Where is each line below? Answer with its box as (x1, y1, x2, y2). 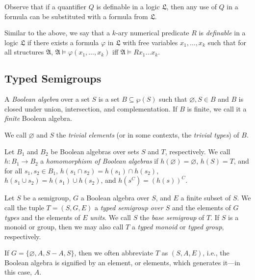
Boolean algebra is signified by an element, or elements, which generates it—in (4, 257, 240, 267)
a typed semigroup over (94, 202, 163, 212)
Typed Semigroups (4, 71, 102, 86)
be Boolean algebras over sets (51, 146, 139, 156)
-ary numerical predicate (116, 28, 189, 38)
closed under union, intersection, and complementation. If (4, 103, 178, 113)
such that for (207, 37, 247, 47)
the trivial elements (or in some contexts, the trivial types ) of (56, 129, 239, 140)
